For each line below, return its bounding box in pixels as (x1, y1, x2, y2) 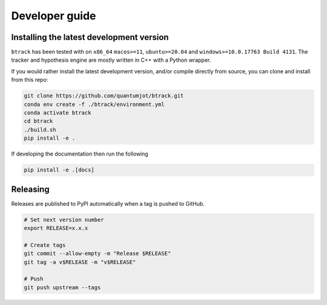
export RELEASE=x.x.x (24, 225, 88, 232)
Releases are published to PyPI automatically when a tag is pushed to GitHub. (11, 200, 205, 207)
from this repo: (11, 76, 48, 84)
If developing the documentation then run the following (11, 150, 148, 157)
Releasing (11, 184, 50, 194)
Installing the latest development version (11, 32, 169, 42)
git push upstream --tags (24, 284, 101, 290)
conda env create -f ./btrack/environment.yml (24, 100, 165, 108)
